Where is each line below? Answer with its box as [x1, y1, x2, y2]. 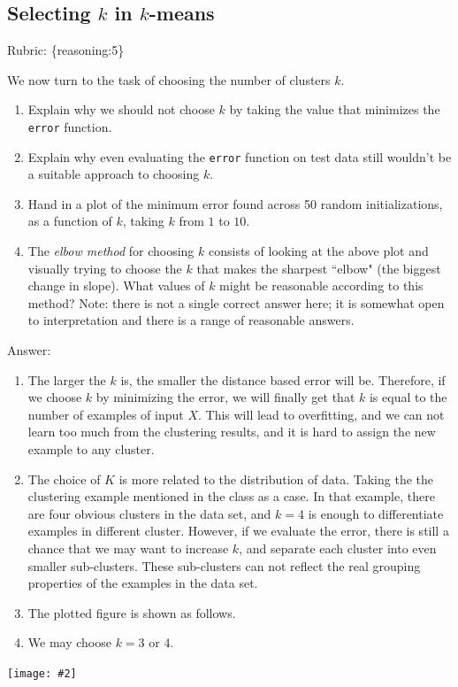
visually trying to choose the [27, 259, 182, 277]
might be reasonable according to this [219, 276, 424, 295]
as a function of [27, 212, 112, 230]
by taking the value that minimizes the [229, 100, 440, 119]
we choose [27, 388, 82, 406]
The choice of [27, 469, 101, 488]
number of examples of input [27, 405, 184, 423]
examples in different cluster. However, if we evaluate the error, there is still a [27, 521, 449, 540]
